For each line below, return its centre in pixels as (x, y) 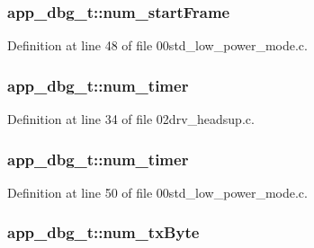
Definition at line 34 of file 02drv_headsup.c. (131, 119)
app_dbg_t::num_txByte (103, 232)
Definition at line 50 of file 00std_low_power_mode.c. (157, 192)
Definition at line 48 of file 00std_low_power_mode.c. (157, 45)
